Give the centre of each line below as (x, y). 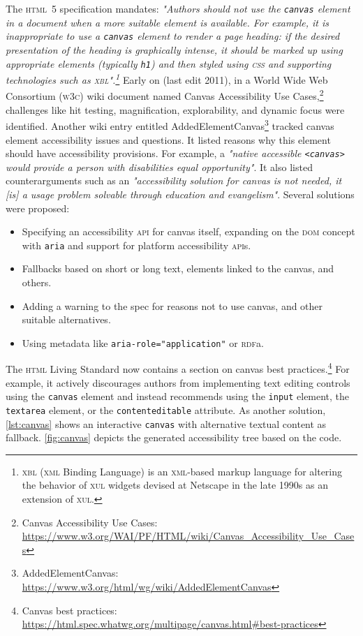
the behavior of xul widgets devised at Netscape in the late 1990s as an (175, 485)
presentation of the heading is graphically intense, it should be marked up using (174, 49)
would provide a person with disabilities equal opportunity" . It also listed (159, 167)
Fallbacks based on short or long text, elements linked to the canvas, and (178, 268)
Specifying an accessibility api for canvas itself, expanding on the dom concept (188, 231)
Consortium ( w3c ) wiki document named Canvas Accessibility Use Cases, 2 (165, 95)
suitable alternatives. (66, 319)
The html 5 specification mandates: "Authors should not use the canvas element (178, 8)
